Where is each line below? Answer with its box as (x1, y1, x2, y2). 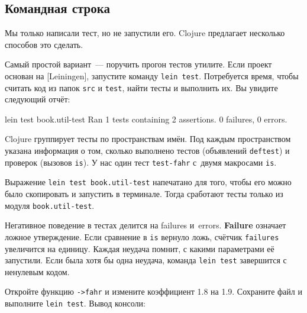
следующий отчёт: (5, 93, 70, 105)
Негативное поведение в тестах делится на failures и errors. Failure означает (5, 219, 286, 231)
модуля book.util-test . (5, 199, 95, 211)
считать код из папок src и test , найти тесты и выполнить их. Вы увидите (5, 81, 278, 93)
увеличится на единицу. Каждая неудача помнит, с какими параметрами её (5, 242, 274, 254)
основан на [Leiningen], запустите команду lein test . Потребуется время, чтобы (5, 69, 299, 82)
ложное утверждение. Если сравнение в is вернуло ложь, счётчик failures (5, 230, 279, 243)
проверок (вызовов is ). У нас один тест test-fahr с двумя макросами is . (5, 156, 277, 168)
